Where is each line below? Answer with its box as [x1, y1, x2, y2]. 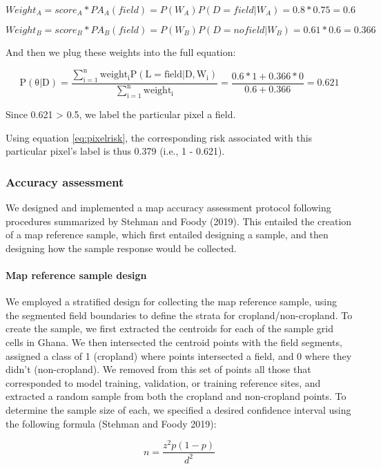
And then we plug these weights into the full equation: [6, 45, 236, 59]
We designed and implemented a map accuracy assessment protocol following [6, 200, 331, 215]
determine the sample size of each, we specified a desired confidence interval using [6, 402, 351, 417]
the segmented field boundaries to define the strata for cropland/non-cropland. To [6, 307, 353, 322]
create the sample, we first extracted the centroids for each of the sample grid [6, 321, 333, 336]
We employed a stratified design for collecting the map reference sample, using [6, 294, 337, 309]
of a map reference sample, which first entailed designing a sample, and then [6, 227, 329, 242]
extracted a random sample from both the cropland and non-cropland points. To [6, 389, 346, 403]
